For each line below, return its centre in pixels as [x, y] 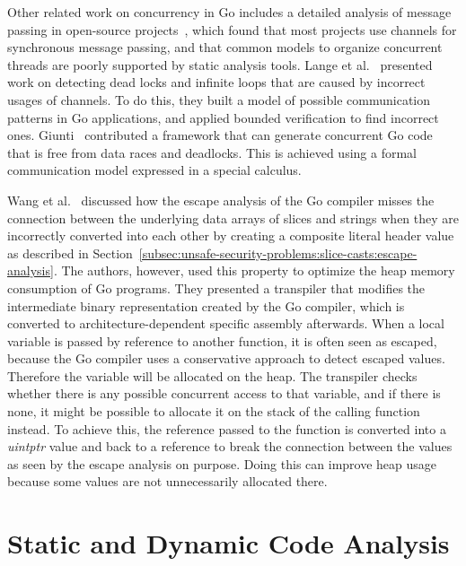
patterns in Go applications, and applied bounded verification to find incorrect [223, 117]
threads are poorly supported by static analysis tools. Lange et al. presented [220, 64]
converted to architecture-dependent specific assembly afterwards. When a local [226, 323]
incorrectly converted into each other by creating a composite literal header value [231, 235]
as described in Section [70, 253]
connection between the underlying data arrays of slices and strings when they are [233, 218]
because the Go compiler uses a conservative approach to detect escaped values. [226, 358]
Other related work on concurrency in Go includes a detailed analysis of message [229, 12]
